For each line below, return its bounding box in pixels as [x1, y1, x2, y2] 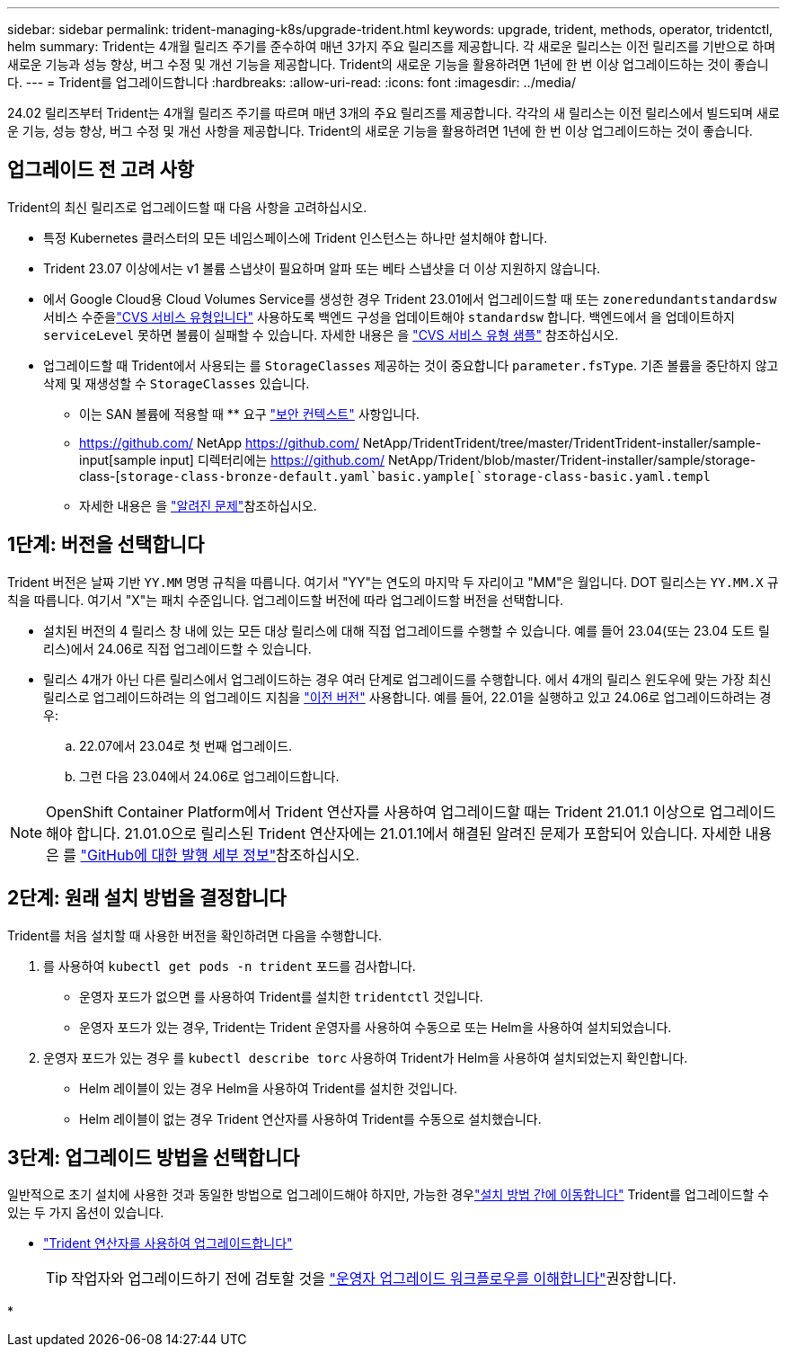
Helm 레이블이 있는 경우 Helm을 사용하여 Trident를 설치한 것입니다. [79, 1080, 458, 1096]
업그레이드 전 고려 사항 [7, 158, 195, 182]
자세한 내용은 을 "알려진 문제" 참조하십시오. [79, 497, 317, 513]
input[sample [79, 451, 156, 468]
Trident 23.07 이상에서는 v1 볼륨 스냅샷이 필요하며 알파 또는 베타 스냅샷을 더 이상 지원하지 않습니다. [43, 260, 601, 276]
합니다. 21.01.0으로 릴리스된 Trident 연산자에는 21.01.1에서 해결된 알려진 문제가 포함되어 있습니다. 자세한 [76, 824, 742, 842]
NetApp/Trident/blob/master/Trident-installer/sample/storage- [388, 451, 756, 468]
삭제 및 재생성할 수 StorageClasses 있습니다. [43, 375, 310, 391]
